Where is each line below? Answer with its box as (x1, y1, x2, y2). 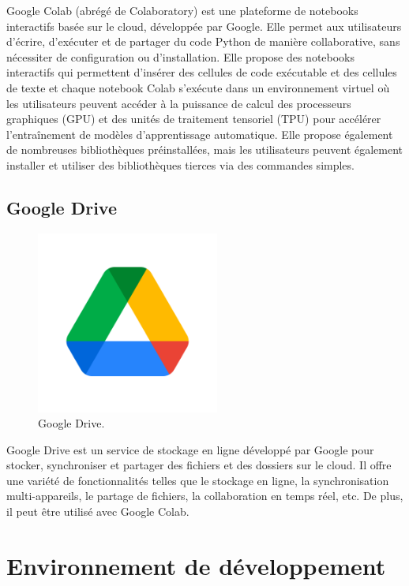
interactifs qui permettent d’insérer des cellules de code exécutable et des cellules (6, 64, 397, 80)
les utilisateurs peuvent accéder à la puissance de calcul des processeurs (6, 95, 351, 111)
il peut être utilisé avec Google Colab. (6, 503, 189, 520)
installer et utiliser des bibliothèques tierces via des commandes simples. (6, 156, 355, 173)
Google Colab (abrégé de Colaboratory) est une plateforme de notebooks (6, 2, 358, 18)
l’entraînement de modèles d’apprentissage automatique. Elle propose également (6, 125, 393, 142)
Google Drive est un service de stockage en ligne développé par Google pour (6, 441, 374, 457)
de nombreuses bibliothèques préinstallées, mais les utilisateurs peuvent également (6, 141, 403, 158)
